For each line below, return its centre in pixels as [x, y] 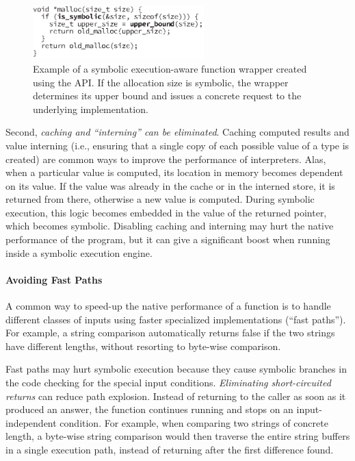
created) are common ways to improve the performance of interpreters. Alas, [166, 159]
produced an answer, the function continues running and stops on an [149, 409]
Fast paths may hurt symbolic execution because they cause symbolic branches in [176, 369]
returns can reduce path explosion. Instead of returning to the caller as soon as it [176, 396]
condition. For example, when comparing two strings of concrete [194, 422]
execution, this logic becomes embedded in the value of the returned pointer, [166, 212]
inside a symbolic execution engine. [79, 252]
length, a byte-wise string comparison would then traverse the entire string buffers [178, 436]
